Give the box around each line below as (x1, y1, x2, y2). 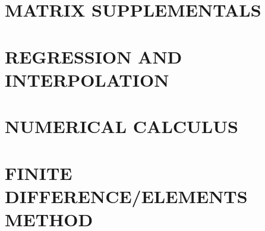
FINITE (5, 160, 72, 185)
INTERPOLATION (5, 67, 169, 91)
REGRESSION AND (5, 44, 182, 68)
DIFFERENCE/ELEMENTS (5, 183, 248, 208)
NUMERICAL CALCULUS (5, 114, 238, 138)
